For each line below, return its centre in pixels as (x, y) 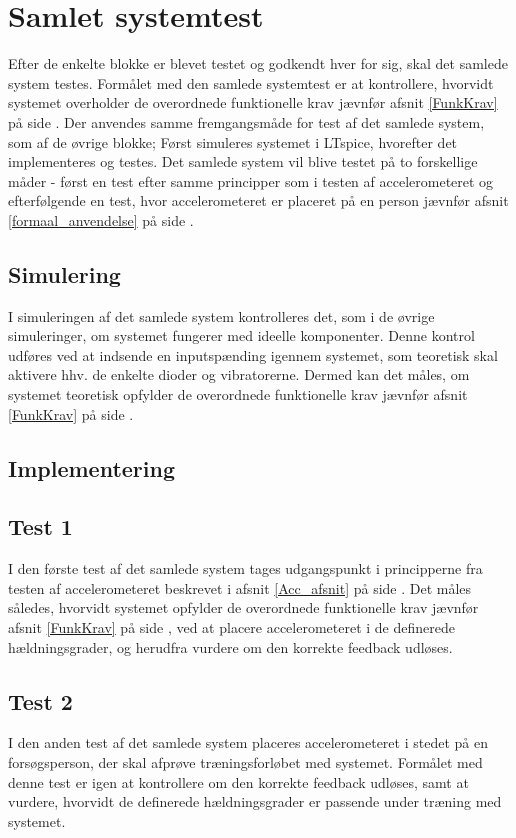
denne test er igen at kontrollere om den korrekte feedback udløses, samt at (238, 781)
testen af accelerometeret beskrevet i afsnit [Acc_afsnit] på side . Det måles (240, 587)
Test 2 (40, 700)
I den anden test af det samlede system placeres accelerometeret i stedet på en (248, 742)
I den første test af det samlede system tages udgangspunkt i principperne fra (245, 568)
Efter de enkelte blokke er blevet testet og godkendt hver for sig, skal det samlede (258, 63)
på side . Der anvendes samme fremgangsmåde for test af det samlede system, (246, 121)
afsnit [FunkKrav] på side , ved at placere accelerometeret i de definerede (231, 627)
